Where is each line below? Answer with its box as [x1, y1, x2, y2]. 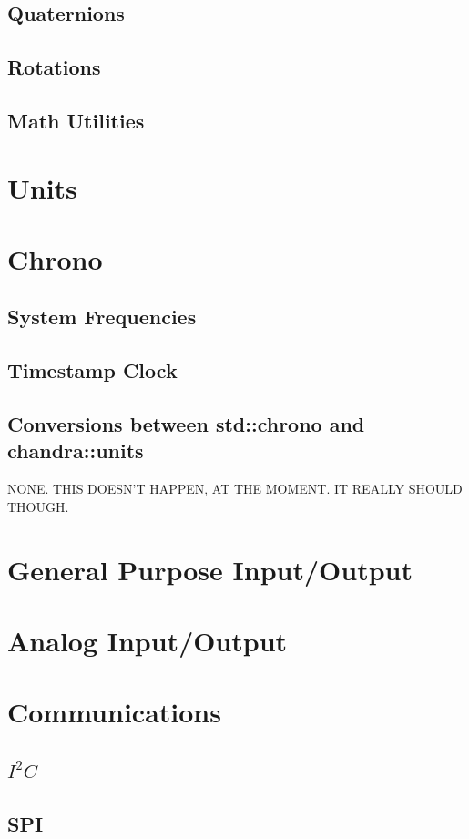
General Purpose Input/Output [7, 550, 413, 588]
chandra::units [7, 436, 144, 465]
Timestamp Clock [7, 356, 178, 384]
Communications [7, 693, 221, 731]
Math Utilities [7, 106, 145, 134]
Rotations [7, 53, 101, 81]
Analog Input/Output [7, 622, 288, 659]
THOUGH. [7, 496, 69, 516]
